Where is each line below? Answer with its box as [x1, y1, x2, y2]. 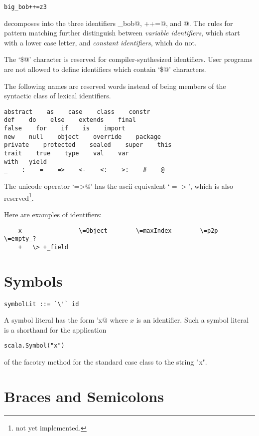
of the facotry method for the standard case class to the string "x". [4, 357, 207, 367]
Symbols [4, 270, 63, 291]
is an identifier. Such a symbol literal [136, 315, 249, 325]
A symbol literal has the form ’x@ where [4, 315, 128, 325]
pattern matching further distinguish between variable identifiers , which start [4, 27, 240, 38]
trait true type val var [4, 150, 129, 157]
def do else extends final [4, 116, 136, 124]
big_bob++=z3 [4, 3, 47, 10]
